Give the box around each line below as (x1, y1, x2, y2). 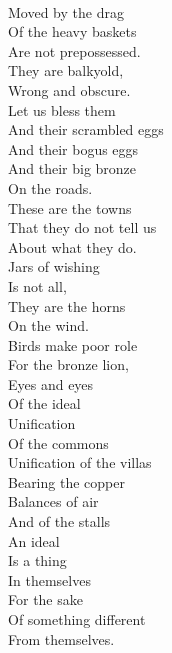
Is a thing (8, 550, 67, 571)
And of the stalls (8, 511, 111, 532)
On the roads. (8, 177, 93, 198)
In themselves (8, 569, 91, 590)
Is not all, (8, 275, 67, 296)
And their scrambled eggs (8, 119, 164, 140)
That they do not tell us (8, 217, 157, 238)
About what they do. (8, 236, 137, 257)
